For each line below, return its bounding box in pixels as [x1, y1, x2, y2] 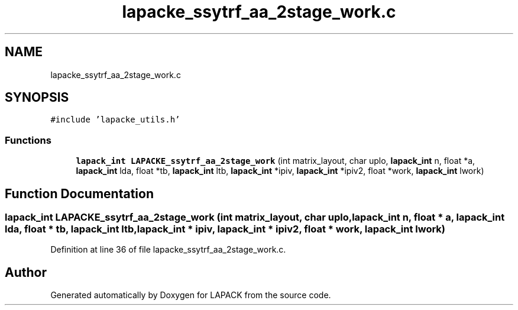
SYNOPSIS [5, 90, 69, 105]
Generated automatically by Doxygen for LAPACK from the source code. [50, 290, 331, 301]
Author [5, 264, 47, 280]
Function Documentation [5, 186, 154, 201]
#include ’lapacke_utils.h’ [50, 115, 180, 125]
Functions [5, 134, 51, 146]
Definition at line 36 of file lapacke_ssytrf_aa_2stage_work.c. [50, 244, 286, 255]
